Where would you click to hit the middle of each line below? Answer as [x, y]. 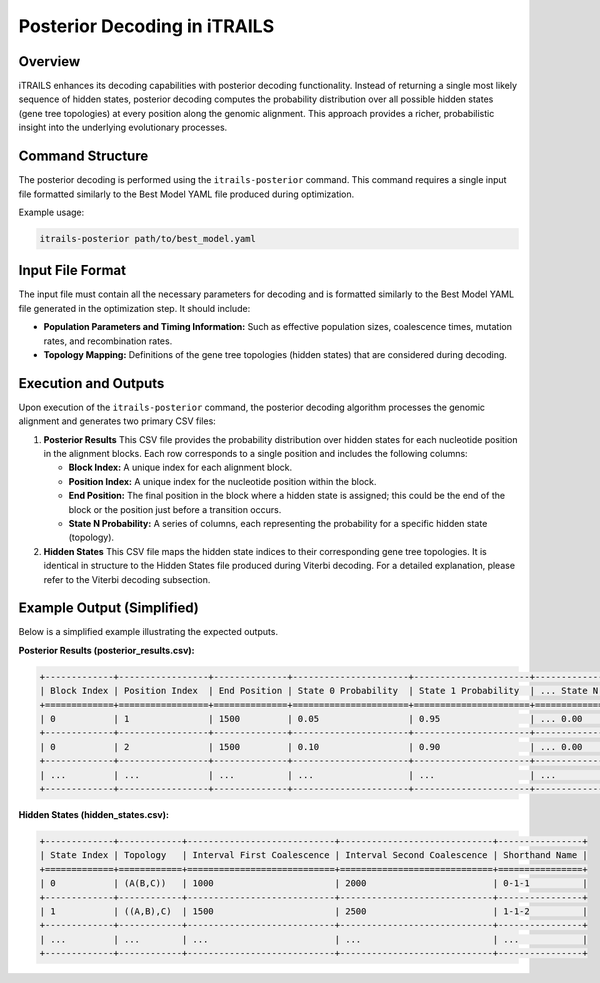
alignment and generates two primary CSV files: [117, 421]
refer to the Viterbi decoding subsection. [127, 579]
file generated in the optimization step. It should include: [134, 308]
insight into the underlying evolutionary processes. [123, 127]
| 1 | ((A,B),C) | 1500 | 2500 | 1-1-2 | [314, 911]
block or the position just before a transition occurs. [175, 509]
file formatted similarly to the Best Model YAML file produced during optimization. [186, 194]
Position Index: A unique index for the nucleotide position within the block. [222, 481]
